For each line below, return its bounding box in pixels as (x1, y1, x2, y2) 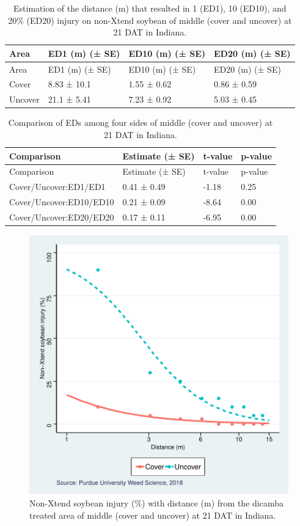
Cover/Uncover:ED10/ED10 (9, 195, 114, 208)
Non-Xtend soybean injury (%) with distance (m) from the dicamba (29, 497, 284, 510)
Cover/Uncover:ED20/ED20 (9, 210, 114, 223)
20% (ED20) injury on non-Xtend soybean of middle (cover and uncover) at (8, 13, 292, 26)
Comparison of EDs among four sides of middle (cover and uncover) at (8, 116, 273, 129)
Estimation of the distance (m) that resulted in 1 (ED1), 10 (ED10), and (13, 2, 287, 14)
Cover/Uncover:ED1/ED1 (9, 180, 106, 193)
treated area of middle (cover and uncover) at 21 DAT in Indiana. (29, 508, 276, 521)
